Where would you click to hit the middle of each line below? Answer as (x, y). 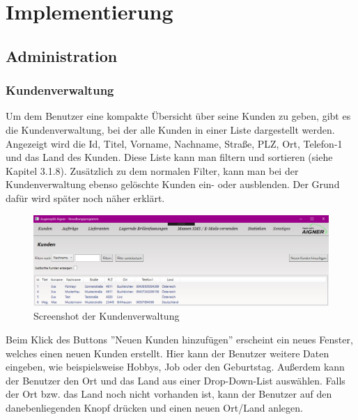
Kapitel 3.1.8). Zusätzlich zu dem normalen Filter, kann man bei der (152, 170)
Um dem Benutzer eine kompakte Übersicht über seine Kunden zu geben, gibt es (178, 116)
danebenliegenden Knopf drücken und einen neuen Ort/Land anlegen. (154, 407)
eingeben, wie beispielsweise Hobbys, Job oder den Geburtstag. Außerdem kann (175, 367)
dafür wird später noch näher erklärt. (85, 197)
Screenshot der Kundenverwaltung (107, 316)
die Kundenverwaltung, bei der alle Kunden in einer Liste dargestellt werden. (170, 129)
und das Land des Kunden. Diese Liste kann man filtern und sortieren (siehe (169, 157)
